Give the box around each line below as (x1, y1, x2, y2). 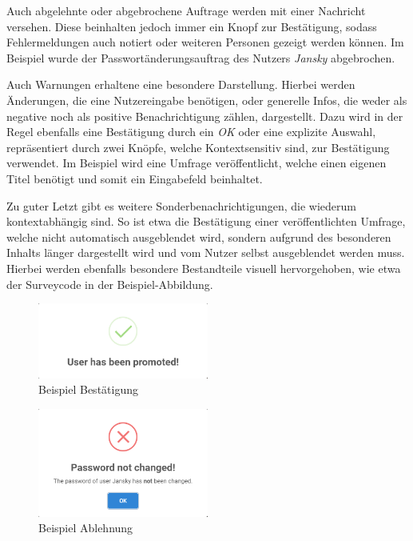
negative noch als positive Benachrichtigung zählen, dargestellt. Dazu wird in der (6, 107, 403, 124)
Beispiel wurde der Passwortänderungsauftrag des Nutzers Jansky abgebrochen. (6, 49, 395, 66)
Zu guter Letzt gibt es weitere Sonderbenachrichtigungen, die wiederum (6, 197, 356, 214)
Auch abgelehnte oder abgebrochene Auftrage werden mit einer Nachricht (6, 2, 366, 18)
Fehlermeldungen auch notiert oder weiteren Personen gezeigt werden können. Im (6, 34, 404, 50)
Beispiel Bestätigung (38, 381, 138, 398)
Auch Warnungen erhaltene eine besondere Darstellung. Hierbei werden (6, 76, 355, 93)
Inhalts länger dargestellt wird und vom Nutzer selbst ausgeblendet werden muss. (6, 244, 405, 261)
